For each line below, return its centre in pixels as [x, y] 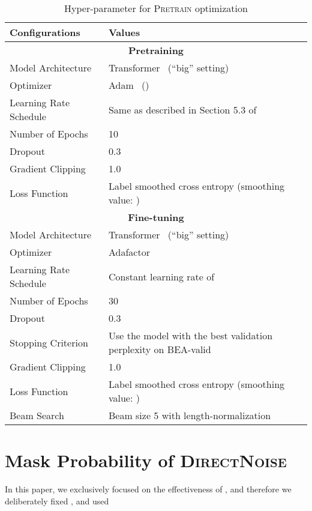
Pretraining [156, 50]
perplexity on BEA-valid [160, 349]
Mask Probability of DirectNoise [146, 460]
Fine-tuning [156, 217]
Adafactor [129, 252]
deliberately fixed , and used [57, 500]
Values [124, 32]
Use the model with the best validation [190, 335]
